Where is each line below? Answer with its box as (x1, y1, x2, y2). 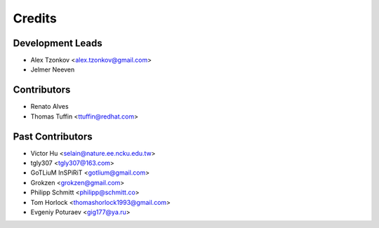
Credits (13, 11, 58, 26)
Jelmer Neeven (30, 65, 75, 74)
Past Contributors (13, 130, 93, 142)
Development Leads (13, 37, 103, 49)
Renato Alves (30, 102, 69, 111)
